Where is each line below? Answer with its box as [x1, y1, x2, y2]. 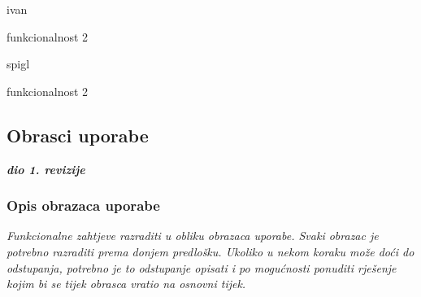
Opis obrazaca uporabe [7, 195, 160, 216]
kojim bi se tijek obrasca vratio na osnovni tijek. [7, 275, 246, 292]
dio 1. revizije [7, 160, 85, 177]
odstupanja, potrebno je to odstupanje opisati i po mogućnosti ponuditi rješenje [7, 259, 397, 276]
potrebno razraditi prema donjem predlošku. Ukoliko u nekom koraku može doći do [7, 242, 414, 260]
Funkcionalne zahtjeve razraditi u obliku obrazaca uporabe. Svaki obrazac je [7, 227, 379, 244]
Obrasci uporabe [7, 122, 149, 147]
